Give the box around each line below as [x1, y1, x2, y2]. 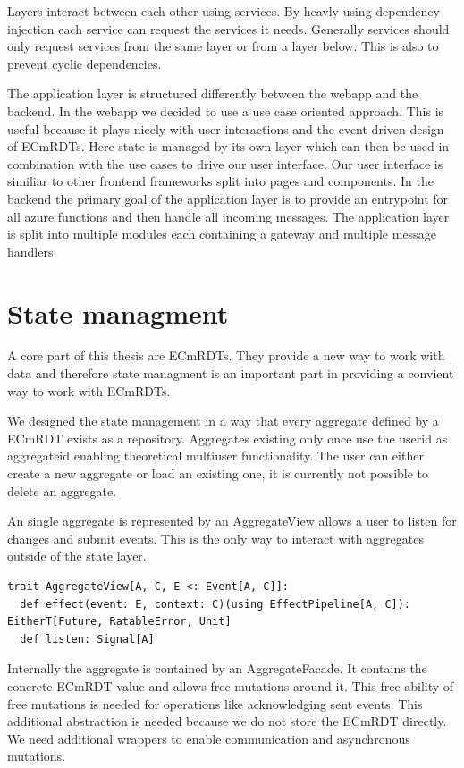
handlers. [7, 241, 57, 260]
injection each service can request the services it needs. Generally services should [7, 19, 450, 38]
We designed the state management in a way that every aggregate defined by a [7, 411, 439, 430]
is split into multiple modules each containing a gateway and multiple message [7, 224, 436, 243]
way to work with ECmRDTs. [7, 381, 171, 400]
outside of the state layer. [7, 546, 147, 565]
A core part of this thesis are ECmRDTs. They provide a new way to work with [7, 346, 445, 365]
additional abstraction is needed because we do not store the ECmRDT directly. [7, 712, 447, 730]
